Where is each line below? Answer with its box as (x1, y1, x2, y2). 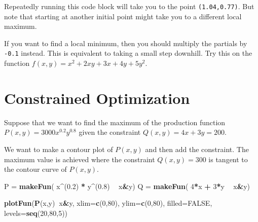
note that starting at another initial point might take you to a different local (4, 11, 242, 21)
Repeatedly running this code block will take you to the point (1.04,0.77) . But (4, 1, 254, 11)
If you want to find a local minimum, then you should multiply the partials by (4, 38, 247, 48)
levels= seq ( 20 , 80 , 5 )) (4, 207, 68, 218)
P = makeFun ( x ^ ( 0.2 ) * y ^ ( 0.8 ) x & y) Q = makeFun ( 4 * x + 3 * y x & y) (4, 180, 250, 191)
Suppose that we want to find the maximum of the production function (4, 117, 226, 127)
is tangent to (208, 154, 248, 164)
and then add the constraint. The (145, 144, 249, 154)
